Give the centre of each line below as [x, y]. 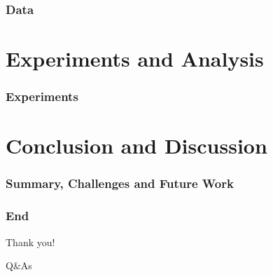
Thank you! [30, 242]
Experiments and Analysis [135, 59]
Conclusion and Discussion [136, 146]
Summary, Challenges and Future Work [120, 183]
